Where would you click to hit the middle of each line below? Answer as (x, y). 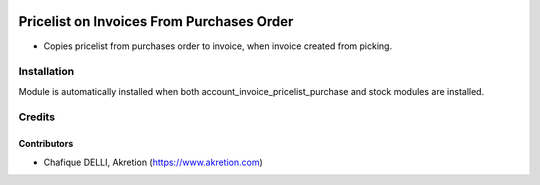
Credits (36, 117)
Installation (46, 72)
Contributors (46, 144)
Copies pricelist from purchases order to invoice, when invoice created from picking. (218, 46)
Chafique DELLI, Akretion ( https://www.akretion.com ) (153, 162)
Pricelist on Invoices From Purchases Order (156, 21)
